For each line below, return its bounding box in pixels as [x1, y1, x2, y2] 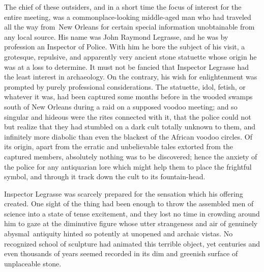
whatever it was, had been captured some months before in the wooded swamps [4, 91, 253, 102]
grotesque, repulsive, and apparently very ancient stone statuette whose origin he [4, 51, 257, 62]
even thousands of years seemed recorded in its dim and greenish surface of [4, 248, 238, 259]
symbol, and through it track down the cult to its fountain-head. [4, 171, 206, 182]
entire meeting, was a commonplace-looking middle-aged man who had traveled [4, 11, 251, 22]
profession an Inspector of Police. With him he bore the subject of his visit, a [4, 41, 245, 52]
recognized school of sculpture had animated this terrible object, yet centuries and [4, 238, 260, 249]
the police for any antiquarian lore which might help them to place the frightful [4, 161, 252, 172]
